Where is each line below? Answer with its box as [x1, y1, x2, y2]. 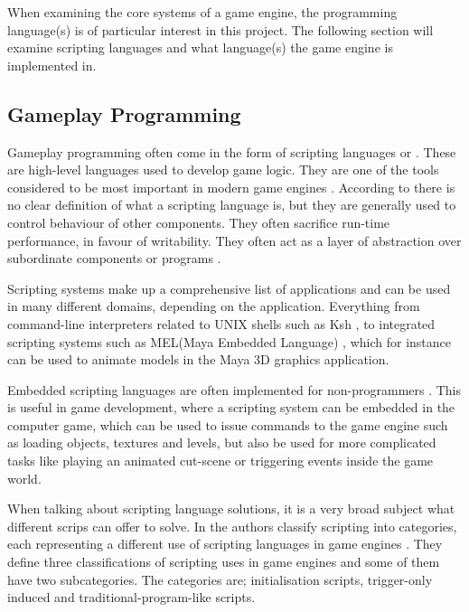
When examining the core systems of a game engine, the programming [7, 3, 398, 21]
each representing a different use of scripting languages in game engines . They [7, 534, 443, 553]
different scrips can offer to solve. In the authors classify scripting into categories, [7, 516, 457, 535]
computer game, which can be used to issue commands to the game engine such [7, 415, 448, 434]
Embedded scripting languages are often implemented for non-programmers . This [7, 380, 462, 399]
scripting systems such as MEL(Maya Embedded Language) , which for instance [7, 332, 452, 351]
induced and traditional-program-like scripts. [7, 588, 256, 607]
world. [7, 468, 42, 487]
